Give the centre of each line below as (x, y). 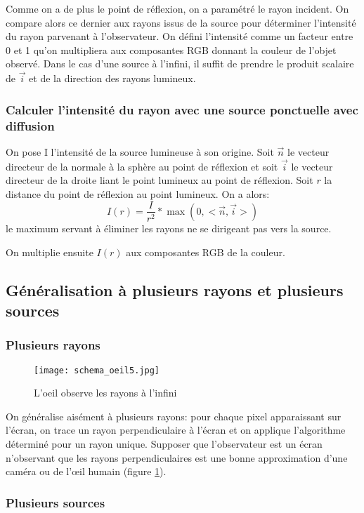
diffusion (30, 125)
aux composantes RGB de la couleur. (206, 252)
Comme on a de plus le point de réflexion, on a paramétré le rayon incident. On (177, 8)
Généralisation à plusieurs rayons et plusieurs (175, 289)
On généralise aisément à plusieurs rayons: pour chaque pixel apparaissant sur (174, 416)
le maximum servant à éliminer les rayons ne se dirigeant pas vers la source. (169, 228)
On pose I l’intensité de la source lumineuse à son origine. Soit (140, 151)
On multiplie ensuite (50, 252)
